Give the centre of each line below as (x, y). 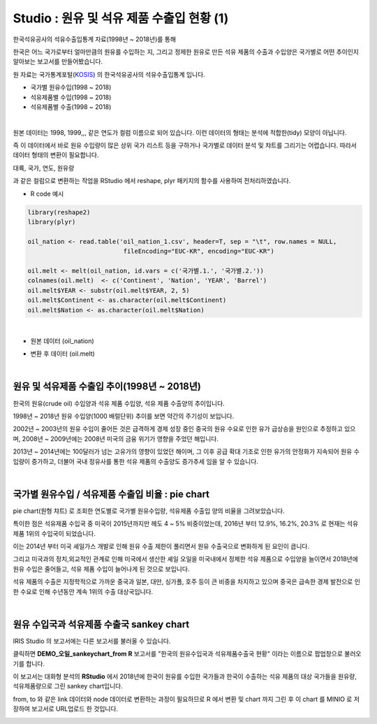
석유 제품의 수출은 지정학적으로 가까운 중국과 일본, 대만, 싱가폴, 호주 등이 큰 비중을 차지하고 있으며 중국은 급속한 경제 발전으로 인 (187, 582)
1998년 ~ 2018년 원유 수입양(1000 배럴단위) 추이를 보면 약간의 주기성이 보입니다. (124, 416)
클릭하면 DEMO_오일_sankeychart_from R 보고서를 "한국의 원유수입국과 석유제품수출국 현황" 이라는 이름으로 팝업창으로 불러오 (187, 654)
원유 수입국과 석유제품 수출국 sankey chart (101, 624)
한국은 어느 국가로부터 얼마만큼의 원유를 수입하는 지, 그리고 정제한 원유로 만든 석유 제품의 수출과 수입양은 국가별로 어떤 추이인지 (186, 52)
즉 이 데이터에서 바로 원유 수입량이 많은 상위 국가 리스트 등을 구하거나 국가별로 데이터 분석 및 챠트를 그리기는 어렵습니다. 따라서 (185, 145)
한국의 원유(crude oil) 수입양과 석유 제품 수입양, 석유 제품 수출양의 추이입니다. (119, 403)
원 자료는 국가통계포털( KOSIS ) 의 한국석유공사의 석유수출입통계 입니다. (109, 74)
